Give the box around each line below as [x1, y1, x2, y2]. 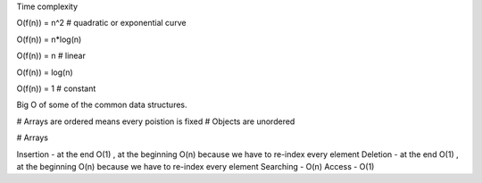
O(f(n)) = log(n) [16, 67, 73, 78]
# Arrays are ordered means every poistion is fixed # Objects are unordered [16, 116, 295, 127]
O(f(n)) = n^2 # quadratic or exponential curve [16, 18, 187, 29]
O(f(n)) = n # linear [16, 50, 87, 62]
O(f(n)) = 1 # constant [16, 83, 96, 94]
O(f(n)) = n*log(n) [16, 34, 82, 45]
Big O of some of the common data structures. [16, 99, 187, 111]
